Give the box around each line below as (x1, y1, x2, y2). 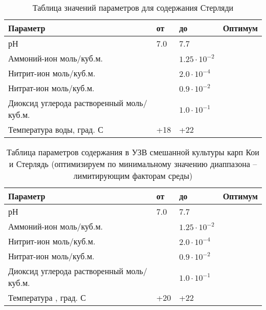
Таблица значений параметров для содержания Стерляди (32, 2, 234, 13)
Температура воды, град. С (8, 123, 103, 135)
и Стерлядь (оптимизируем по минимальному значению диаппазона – (9, 158, 257, 170)
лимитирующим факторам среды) (73, 170, 193, 181)
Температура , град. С (8, 292, 86, 303)
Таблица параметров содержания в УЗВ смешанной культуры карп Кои (7, 146, 259, 158)
